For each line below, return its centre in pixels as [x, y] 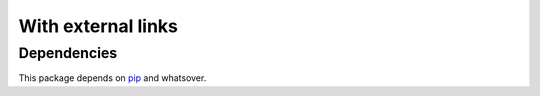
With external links [98, 26]
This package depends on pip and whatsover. [112, 78]
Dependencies [68, 53]
